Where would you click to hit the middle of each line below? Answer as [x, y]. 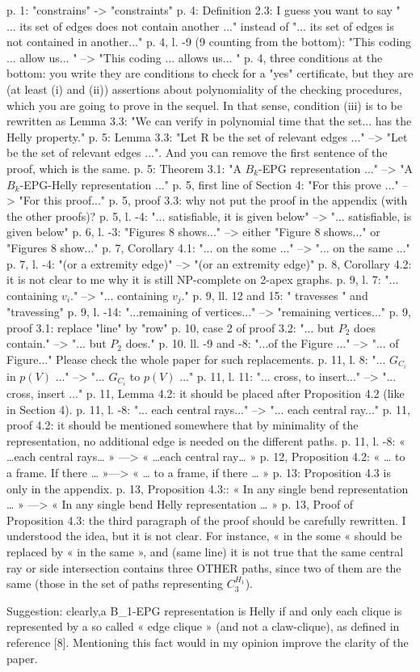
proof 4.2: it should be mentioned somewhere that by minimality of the [183, 425]
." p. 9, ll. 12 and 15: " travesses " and [275, 295]
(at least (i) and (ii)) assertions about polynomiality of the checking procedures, [204, 89]
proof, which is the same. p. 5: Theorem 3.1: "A [124, 168]
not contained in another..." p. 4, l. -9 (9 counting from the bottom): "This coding [209, 42]
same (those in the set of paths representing [115, 583]
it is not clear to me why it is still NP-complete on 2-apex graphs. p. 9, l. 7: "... [203, 279]
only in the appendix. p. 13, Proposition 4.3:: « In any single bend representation [208, 488]
